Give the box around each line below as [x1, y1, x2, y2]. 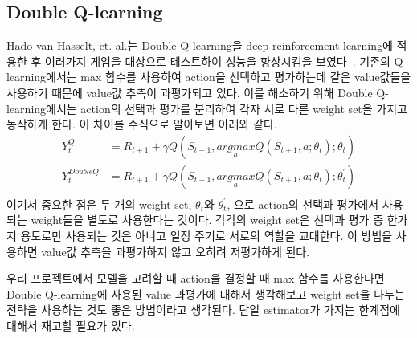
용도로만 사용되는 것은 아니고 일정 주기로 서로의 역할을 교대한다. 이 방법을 [20, 227, 393, 244]
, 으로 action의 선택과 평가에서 [227, 195, 379, 212]
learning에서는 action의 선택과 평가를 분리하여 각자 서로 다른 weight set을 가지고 [6, 100, 407, 116]
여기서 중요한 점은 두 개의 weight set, [6, 195, 192, 212]
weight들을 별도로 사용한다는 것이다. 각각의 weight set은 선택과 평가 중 [31, 211, 384, 228]
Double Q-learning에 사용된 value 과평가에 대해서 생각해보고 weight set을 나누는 [6, 285, 405, 302]
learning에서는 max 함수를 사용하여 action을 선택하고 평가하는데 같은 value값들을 [6, 68, 411, 85]
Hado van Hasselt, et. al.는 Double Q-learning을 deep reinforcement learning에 [6, 37, 393, 54]
